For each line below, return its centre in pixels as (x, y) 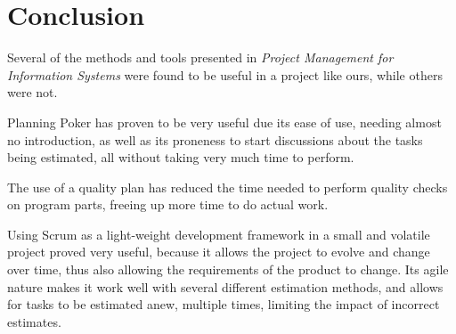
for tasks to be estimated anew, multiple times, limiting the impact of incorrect (224, 304)
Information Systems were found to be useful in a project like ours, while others (225, 74)
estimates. (34, 321)
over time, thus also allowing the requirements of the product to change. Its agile (228, 269)
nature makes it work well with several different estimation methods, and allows (225, 286)
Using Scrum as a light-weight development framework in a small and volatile (219, 234)
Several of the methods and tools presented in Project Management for (200, 57)
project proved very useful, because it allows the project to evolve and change (219, 252)
